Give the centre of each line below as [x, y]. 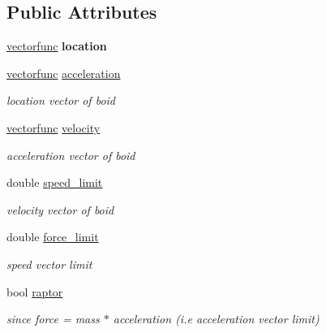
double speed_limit [55, 182]
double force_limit [53, 237]
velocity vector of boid [60, 209]
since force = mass [53, 319]
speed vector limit [49, 264]
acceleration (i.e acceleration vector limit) [216, 319]
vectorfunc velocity [54, 127]
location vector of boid [61, 100]
